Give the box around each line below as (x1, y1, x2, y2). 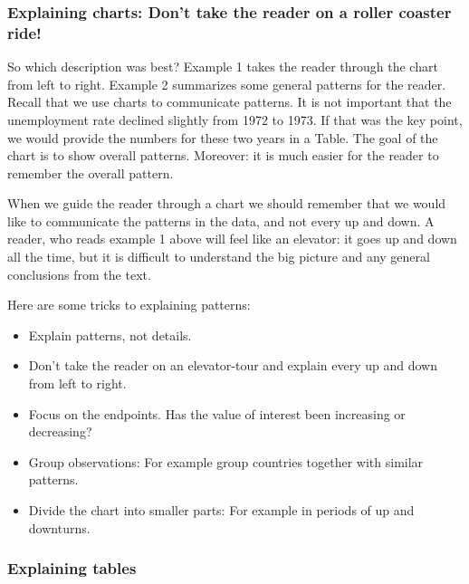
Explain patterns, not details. (28, 325, 192, 344)
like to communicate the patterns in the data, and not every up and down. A (7, 211, 435, 230)
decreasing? (28, 422, 92, 441)
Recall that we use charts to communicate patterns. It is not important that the (7, 92, 452, 111)
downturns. (28, 518, 91, 537)
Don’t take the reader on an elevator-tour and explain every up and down (28, 356, 437, 375)
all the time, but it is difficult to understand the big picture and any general (7, 247, 430, 266)
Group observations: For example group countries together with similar (28, 452, 424, 471)
